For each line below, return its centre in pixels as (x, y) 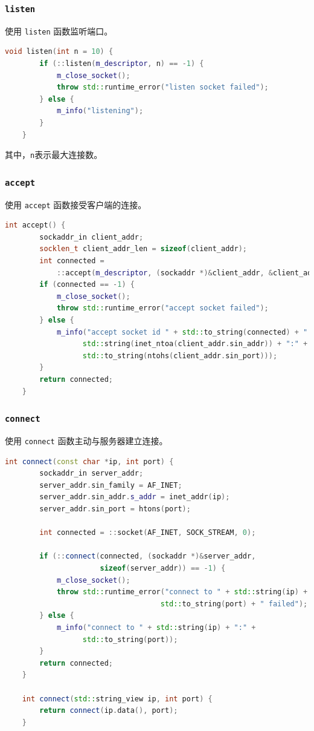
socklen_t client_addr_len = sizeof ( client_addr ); (143, 249)
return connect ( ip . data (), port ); (109, 711)
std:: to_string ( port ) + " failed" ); (234, 604)
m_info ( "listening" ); (100, 111)
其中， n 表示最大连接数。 (54, 155)
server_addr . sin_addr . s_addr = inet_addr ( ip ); (135, 497)
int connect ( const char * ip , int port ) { (89, 461)
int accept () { (35, 225)
